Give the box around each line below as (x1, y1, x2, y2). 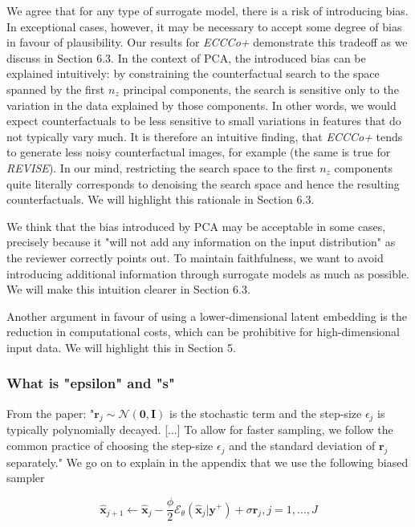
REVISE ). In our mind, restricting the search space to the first (6, 159, 316, 176)
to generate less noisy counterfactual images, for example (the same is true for (6, 144, 391, 160)
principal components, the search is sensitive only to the (123, 80, 399, 97)
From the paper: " (6, 404, 95, 421)
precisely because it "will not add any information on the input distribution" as (6, 233, 396, 250)
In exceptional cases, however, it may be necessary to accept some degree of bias (6, 18, 402, 34)
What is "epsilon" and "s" (6, 373, 175, 393)
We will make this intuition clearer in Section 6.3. (6, 281, 250, 298)
